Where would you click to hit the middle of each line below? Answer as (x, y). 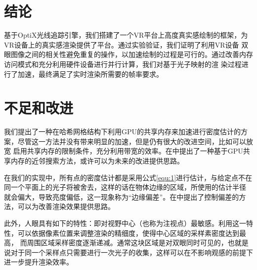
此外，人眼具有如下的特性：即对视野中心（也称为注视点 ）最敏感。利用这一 (125, 223)
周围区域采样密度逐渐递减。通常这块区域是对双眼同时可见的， (127, 243)
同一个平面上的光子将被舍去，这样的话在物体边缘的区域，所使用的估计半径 (125, 187)
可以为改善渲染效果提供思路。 (66, 206)
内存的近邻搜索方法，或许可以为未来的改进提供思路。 (97, 161)
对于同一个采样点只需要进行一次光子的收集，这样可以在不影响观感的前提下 (132, 252)
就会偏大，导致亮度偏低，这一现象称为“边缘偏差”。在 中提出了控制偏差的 (122, 196)
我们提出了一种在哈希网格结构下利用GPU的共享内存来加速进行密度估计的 (123, 132)
